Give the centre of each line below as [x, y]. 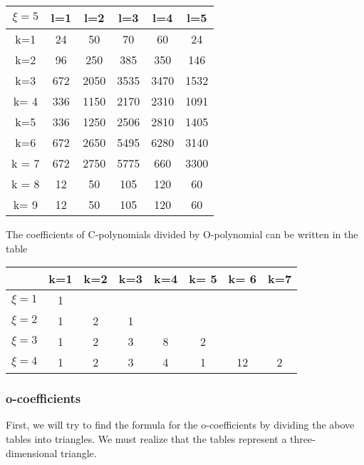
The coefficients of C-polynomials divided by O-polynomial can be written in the [182, 234]
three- [303, 439]
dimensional [32, 453]
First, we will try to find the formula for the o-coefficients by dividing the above [180, 425]
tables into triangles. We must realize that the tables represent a [146, 439]
